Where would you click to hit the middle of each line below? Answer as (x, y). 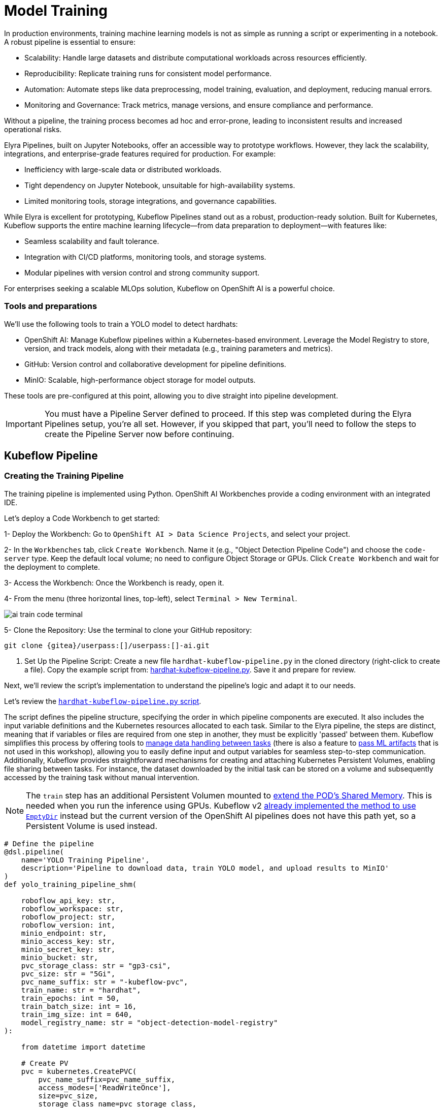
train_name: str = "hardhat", (81, 990)
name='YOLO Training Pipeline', (85, 860)
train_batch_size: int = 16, (79, 1006)
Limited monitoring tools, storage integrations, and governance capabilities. (150, 201)
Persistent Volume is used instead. (92, 826)
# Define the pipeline (49, 843)
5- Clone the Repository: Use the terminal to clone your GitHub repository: (128, 630)
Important (24, 424)
